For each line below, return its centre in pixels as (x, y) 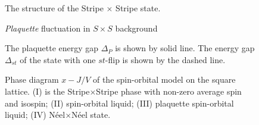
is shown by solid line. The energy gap (185, 48)
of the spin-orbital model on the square (164, 79)
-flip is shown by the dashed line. (165, 59)
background (136, 28)
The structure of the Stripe (54, 8)
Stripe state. (138, 8)
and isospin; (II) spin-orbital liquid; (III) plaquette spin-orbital (119, 103)
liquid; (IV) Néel (35, 115)
